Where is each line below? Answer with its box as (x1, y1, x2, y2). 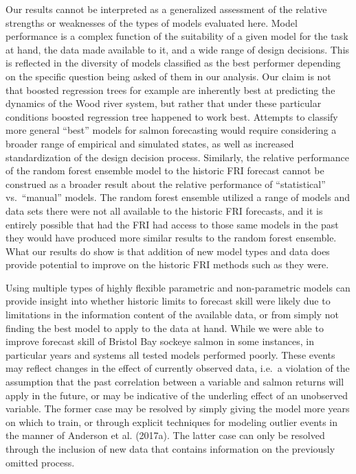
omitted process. (5, 455, 75, 469)
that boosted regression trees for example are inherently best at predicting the (5, 82, 335, 97)
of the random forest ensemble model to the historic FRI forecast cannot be (5, 163, 324, 178)
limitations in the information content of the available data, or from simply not (5, 307, 339, 322)
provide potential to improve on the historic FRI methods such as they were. (5, 257, 329, 272)
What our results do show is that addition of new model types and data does (5, 244, 330, 258)
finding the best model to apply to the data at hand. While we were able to (5, 320, 324, 335)
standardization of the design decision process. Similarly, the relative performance (5, 150, 349, 164)
